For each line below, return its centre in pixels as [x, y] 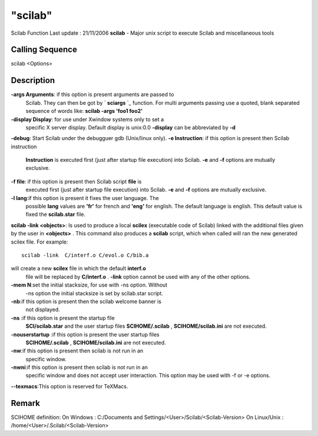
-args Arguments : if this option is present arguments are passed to [92, 95]
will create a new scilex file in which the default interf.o [79, 268]
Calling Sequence [44, 50]
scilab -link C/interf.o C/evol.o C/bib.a [85, 255]
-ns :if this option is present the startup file [63, 318]
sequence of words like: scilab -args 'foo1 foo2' [84, 111]
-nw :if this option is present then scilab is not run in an [77, 351]
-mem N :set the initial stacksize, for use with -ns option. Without [89, 285]
